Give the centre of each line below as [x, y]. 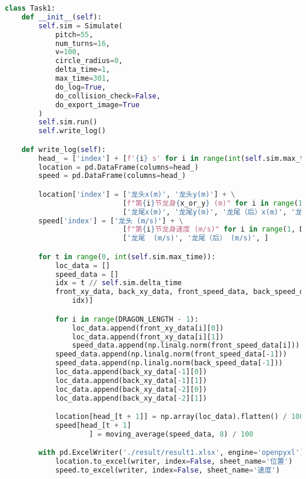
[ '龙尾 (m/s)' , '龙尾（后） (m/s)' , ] [196, 238]
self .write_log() [72, 131]
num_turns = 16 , [83, 43]
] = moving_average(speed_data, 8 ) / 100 [171, 434]
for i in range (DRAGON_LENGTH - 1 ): [127, 319]
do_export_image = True [97, 105]
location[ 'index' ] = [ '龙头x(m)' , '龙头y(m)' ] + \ [137, 194]
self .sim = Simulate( [81, 26]
